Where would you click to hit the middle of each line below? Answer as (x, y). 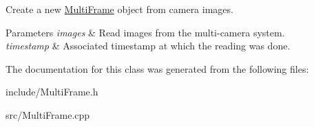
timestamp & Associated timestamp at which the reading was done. (148, 46)
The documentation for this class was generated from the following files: (157, 68)
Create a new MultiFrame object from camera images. (119, 9)
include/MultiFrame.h (52, 92)
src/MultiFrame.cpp (48, 114)
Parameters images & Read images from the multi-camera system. (145, 32)
